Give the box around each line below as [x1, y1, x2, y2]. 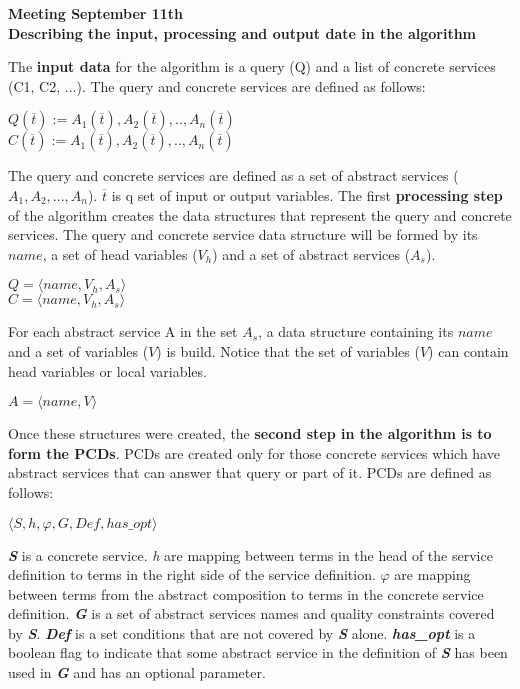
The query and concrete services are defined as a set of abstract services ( [8, 165, 459, 186]
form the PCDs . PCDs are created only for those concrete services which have [8, 442, 500, 463]
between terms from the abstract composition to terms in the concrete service [8, 583, 484, 604]
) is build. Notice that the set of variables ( [156, 340, 420, 361]
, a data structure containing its [258, 321, 454, 342]
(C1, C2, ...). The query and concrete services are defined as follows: [8, 75, 426, 96]
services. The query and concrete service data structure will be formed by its [8, 224, 478, 245]
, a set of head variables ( [42, 243, 198, 264]
